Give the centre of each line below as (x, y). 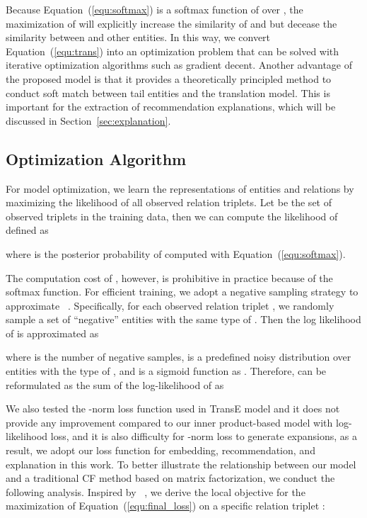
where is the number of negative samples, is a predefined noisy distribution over (179, 357)
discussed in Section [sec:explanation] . (88, 120)
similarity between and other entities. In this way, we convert (138, 37)
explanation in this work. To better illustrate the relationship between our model (181, 464)
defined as (27, 230)
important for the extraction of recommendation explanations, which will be (171, 107)
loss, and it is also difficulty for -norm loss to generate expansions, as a (204, 436)
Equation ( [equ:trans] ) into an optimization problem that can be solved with (173, 51)
